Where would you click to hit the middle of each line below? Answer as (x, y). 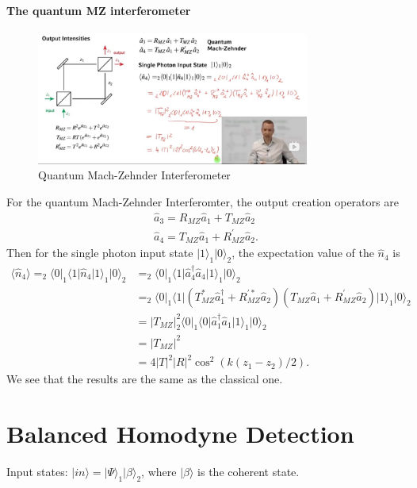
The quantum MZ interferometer (99, 10)
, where (159, 472)
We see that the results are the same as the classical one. (145, 379)
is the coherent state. (249, 472)
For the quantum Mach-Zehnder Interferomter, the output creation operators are (203, 201)
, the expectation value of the (303, 253)
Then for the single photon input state (100, 253)
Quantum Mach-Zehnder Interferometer (134, 175)
